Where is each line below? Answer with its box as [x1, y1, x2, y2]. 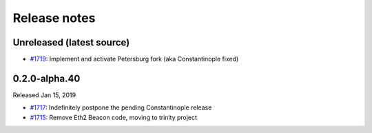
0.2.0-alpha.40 [12, 72, 81, 84]
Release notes [12, 10, 96, 25]
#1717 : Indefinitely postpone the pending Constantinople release [30, 103, 212, 112]
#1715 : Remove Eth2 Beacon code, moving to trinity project [30, 113, 198, 121]
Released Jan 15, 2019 [12, 90, 76, 99]
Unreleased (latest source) [12, 37, 130, 48]
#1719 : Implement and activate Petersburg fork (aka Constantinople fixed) [30, 55, 239, 63]
